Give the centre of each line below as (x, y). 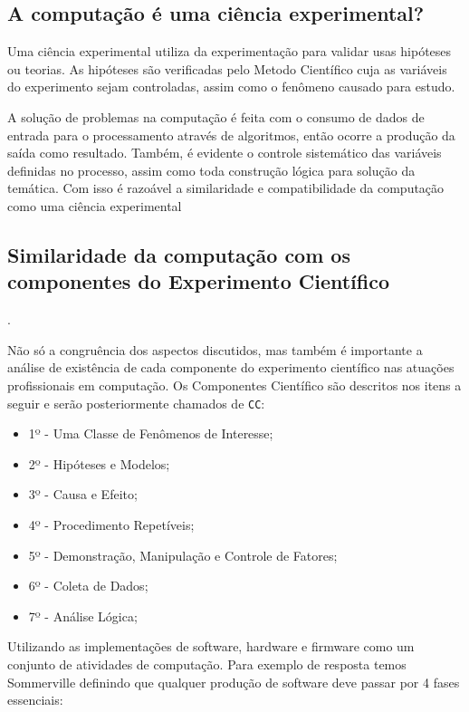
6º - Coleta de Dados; (88, 586)
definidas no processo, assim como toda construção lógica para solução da (211, 170)
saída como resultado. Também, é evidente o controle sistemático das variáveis (225, 153)
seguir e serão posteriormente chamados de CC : (136, 403)
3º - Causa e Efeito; (83, 494)
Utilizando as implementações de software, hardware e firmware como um (211, 646)
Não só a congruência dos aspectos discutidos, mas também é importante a (215, 349)
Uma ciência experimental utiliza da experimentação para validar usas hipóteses (230, 51)
